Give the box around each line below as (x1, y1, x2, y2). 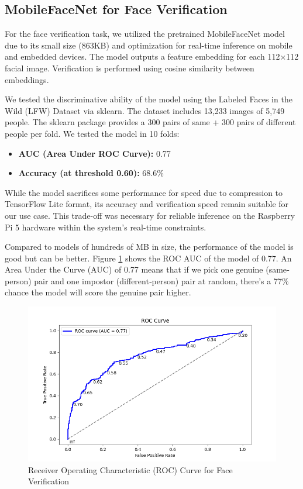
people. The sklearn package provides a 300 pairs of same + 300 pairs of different (5, 116, 296, 128)
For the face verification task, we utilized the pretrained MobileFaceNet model (5, 27, 285, 40)
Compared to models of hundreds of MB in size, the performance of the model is (5, 240, 294, 253)
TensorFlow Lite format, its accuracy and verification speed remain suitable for (5, 198, 289, 210)
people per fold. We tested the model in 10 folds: (5, 127, 180, 139)
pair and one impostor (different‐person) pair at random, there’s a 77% (34, 274, 289, 287)
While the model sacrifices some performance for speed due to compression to (5, 186, 283, 198)
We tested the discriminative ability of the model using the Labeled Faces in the (5, 93, 292, 105)
